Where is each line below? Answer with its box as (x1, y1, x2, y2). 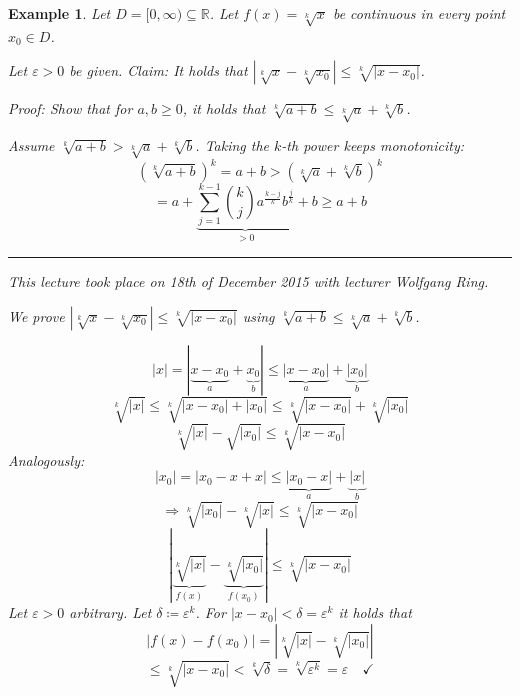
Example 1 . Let (8, 3, 111, 23)
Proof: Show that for (8, 98, 133, 119)
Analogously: (8, 449, 85, 470)
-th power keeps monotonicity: (281, 135, 465, 156)
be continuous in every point (332, 3, 506, 23)
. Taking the (195, 135, 270, 156)
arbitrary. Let (69, 602, 152, 623)
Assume (8, 135, 55, 156)
